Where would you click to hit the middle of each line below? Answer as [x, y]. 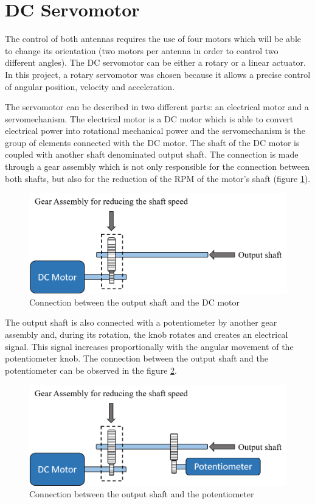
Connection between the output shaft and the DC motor [135, 302]
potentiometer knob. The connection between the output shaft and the [137, 358]
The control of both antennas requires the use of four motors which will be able [153, 39]
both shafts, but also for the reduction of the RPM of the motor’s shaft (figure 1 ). [158, 178]
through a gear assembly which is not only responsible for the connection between [157, 166]
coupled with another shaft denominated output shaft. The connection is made [152, 154]
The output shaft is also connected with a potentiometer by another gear [141, 322]
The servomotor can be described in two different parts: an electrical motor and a [157, 107]
